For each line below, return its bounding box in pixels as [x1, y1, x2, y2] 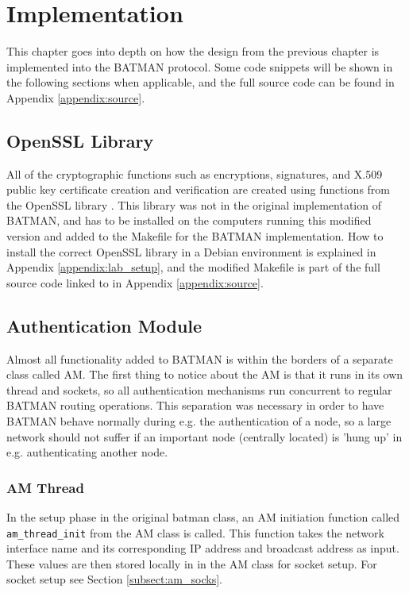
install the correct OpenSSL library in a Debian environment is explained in [6, 243, 376, 260]
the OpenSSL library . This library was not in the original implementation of [6, 196, 381, 213]
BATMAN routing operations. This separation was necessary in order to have [6, 397, 384, 414]
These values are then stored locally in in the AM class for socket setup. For [6, 555, 377, 572]
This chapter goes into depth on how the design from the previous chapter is [6, 43, 380, 60]
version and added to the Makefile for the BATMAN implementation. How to [6, 228, 384, 245]
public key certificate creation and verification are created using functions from [6, 181, 391, 198]
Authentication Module [6, 313, 203, 337]
